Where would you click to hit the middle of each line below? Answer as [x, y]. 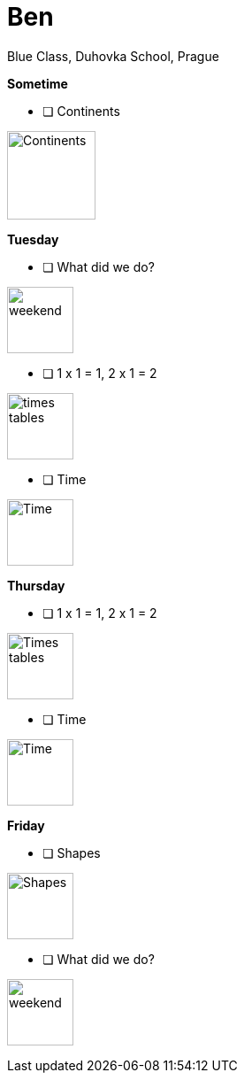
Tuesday [33, 239]
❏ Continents [81, 111]
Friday [26, 825]
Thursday [36, 585]
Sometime [38, 83]
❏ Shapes [72, 852]
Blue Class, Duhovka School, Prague [113, 56]
